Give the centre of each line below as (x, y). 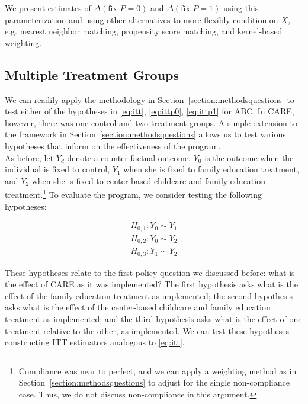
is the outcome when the (249, 157)
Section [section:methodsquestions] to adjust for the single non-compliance (154, 382)
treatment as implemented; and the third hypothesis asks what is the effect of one (153, 319)
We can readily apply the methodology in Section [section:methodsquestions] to (150, 99)
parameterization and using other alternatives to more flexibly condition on (142, 19)
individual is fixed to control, (57, 169)
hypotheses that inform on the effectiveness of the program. (113, 145)
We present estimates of (48, 8)
